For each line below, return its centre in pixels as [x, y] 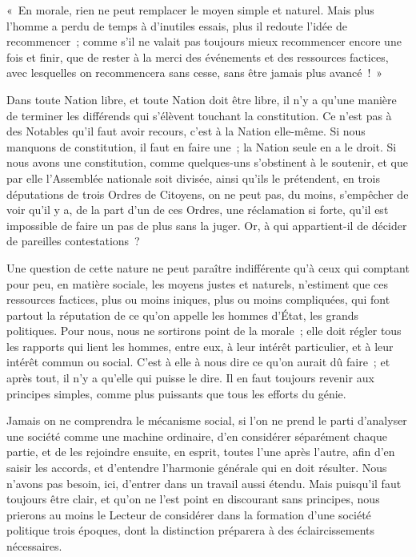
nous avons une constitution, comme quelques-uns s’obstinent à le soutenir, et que [207, 162]
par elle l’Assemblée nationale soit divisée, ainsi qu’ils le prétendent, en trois [193, 178]
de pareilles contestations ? [73, 241]
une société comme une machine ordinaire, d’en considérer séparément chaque [197, 436]
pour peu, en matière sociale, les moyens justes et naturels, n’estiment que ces [198, 283]
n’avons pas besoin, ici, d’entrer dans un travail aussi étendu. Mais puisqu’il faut [204, 483]
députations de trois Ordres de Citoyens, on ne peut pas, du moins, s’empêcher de [208, 194]
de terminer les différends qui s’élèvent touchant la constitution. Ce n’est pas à [199, 115]
